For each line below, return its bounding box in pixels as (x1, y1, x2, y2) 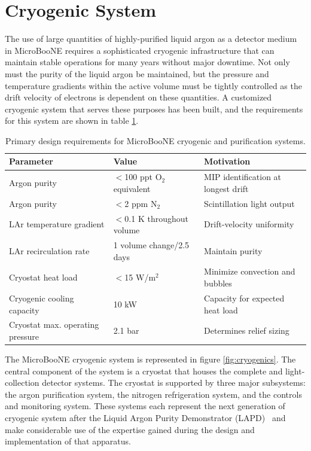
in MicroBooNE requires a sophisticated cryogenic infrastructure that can (5, 44, 275, 56)
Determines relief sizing (204, 324, 289, 337)
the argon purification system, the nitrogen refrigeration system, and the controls (5, 388, 302, 400)
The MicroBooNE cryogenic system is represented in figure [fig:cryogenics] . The (5, 353, 296, 365)
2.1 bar (113, 324, 139, 337)
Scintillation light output (204, 197, 295, 209)
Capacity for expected (204, 291, 285, 304)
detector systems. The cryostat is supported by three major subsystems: (42, 376, 306, 389)
